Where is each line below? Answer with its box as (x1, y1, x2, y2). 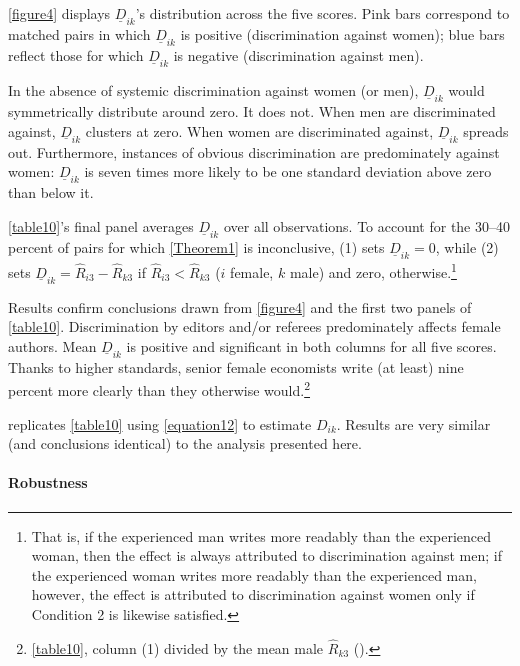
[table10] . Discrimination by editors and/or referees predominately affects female (8, 316, 501, 337)
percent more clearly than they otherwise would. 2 (8, 377, 311, 401)
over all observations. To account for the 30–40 (223, 215, 511, 236)
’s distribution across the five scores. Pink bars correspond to (135, 3, 510, 23)
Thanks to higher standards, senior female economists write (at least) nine (8, 356, 464, 377)
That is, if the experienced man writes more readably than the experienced (31, 525, 492, 546)
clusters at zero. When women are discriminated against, (85, 120, 434, 141)
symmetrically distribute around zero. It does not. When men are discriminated (8, 101, 496, 122)
